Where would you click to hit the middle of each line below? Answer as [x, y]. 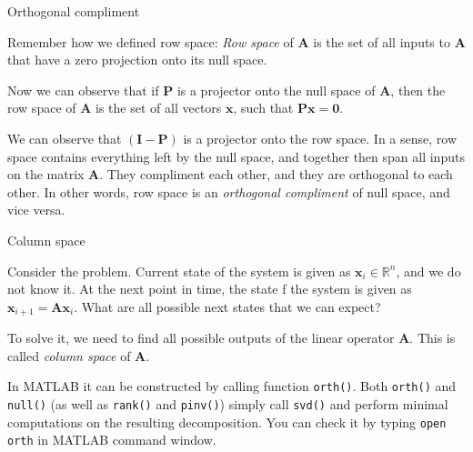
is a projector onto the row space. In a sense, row [320, 138]
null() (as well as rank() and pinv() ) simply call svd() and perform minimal [228, 404]
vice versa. [36, 210]
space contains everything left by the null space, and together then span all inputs [236, 156]
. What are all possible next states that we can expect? [227, 306]
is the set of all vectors [159, 108]
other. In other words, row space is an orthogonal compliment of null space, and [229, 191]
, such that [263, 108]
